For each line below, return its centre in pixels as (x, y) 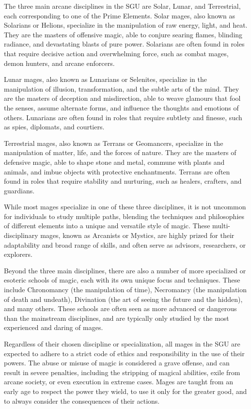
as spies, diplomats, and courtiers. (54, 127)
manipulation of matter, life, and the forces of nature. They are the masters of (120, 152)
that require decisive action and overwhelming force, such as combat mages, (116, 53)
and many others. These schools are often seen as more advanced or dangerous (120, 308)
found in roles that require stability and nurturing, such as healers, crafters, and (123, 181)
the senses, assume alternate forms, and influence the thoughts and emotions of (121, 107)
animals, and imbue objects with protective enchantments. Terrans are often (117, 171)
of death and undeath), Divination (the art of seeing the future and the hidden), (123, 299)
